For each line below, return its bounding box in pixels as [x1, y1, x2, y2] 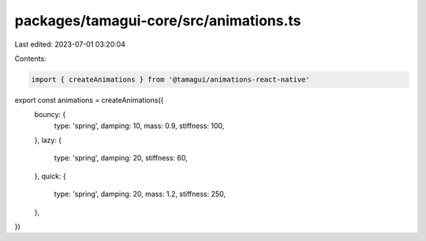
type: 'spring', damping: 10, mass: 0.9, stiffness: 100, [54, 121, 225, 130]
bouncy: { [34, 110, 66, 119]
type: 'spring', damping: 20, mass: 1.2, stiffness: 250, [54, 190, 226, 199]
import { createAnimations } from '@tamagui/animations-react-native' [31, 75, 311, 84]
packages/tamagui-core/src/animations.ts [14, 12, 301, 29]
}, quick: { [34, 171, 66, 181]
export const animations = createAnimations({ [14, 95, 164, 104]
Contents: [14, 54, 47, 63]
